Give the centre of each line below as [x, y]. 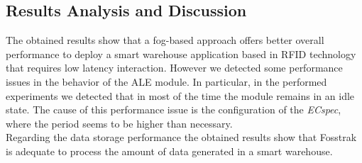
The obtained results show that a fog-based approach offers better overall [165, 40]
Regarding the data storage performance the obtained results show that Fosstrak [181, 137]
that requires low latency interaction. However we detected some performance [174, 68]
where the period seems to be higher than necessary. [119, 123]
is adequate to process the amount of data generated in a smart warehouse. [169, 151]
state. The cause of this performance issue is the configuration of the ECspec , [174, 109]
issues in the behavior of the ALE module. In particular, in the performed [166, 81]
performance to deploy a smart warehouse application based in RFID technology [181, 54]
